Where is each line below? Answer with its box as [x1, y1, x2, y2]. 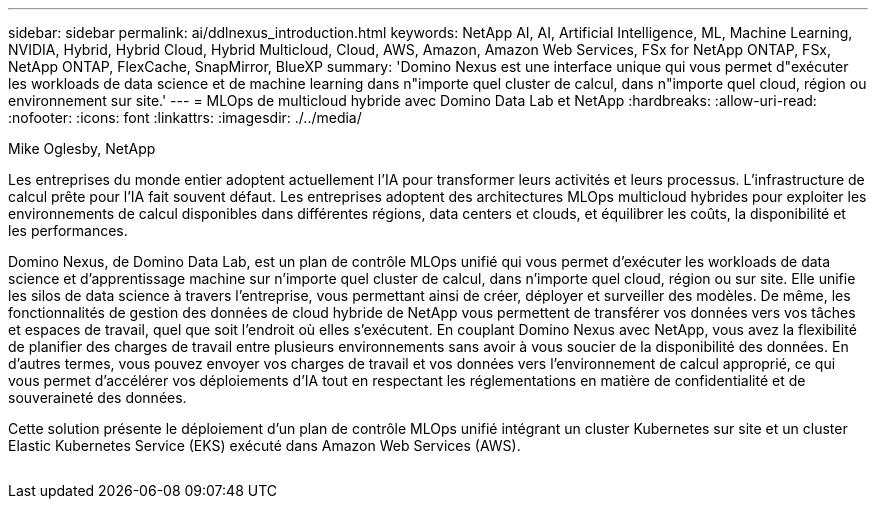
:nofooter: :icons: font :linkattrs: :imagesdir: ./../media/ [8, 109, 362, 126]
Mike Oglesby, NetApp [8, 140, 156, 157]
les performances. [8, 222, 128, 239]
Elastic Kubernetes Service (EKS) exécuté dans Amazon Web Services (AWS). [8, 437, 521, 454]
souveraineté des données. [8, 389, 187, 406]
